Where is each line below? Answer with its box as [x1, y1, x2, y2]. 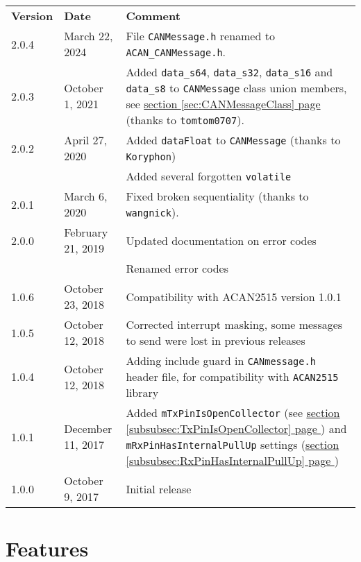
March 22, [64, 28, 113, 44]
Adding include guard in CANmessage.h [126, 352, 316, 368]
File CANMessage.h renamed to [126, 28, 275, 44]
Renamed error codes [126, 260, 228, 276]
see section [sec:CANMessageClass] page [126, 96, 321, 112]
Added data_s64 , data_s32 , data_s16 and [126, 64, 333, 80]
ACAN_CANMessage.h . [126, 44, 226, 60]
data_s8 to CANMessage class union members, [126, 80, 347, 96]
